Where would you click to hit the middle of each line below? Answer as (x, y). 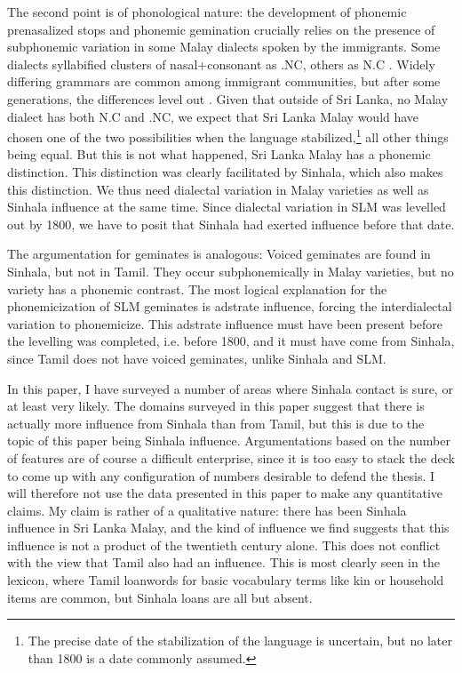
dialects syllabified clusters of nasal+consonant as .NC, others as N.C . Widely (221, 64)
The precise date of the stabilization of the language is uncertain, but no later (240, 641)
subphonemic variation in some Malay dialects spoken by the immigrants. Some (224, 47)
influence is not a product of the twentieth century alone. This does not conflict (224, 545)
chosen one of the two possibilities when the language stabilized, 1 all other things (228, 136)
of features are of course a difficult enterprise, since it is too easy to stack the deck (231, 457)
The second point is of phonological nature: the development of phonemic (207, 12)
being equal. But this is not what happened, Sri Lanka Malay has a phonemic (219, 154)
